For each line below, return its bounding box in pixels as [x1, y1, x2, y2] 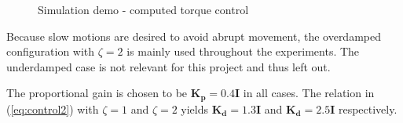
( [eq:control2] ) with [6, 100, 99, 117]
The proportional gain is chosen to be [6, 85, 188, 101]
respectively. [338, 100, 398, 117]
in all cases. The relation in [243, 85, 375, 101]
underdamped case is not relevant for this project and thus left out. [6, 58, 331, 74]
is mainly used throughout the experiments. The [126, 43, 360, 60]
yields [181, 100, 209, 117]
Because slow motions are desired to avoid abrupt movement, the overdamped [6, 27, 381, 44]
